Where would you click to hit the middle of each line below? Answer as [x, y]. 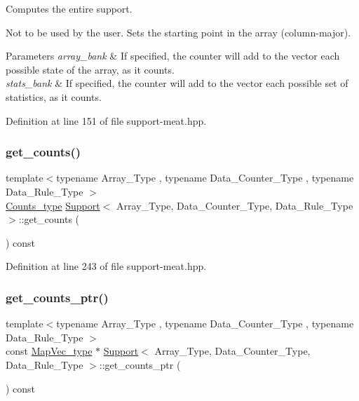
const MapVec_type [49, 351]
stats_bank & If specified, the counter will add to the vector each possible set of [177, 83]
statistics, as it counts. [54, 96]
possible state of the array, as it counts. [90, 69]
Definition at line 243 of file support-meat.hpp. [106, 266]
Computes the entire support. [69, 8]
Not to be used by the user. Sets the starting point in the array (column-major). [178, 32]
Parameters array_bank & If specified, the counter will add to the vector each [173, 56]
